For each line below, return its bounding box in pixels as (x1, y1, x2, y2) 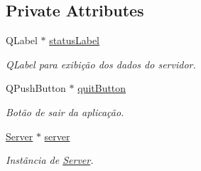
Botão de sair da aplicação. (6, 104, 124, 119)
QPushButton (6, 81, 66, 95)
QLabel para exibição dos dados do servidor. (6, 56, 196, 71)
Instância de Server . (6, 152, 94, 167)
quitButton (77, 81, 126, 95)
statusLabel (49, 33, 100, 48)
